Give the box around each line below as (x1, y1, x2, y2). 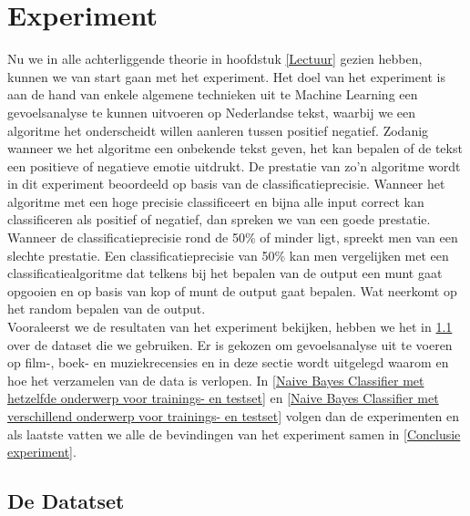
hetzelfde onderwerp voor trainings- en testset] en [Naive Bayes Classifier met (7, 388, 439, 408)
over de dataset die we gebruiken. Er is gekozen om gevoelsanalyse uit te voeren (7, 335, 453, 354)
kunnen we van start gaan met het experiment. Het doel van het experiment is (7, 67, 445, 86)
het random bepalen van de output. (7, 299, 206, 318)
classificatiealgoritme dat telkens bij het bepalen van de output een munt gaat (7, 263, 443, 283)
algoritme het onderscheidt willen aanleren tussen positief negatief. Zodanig (7, 120, 429, 139)
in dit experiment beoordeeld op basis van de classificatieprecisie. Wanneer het (7, 174, 445, 193)
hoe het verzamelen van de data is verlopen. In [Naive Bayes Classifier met (7, 370, 424, 389)
